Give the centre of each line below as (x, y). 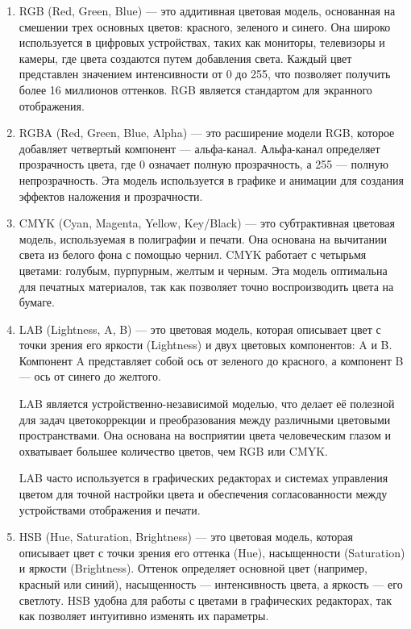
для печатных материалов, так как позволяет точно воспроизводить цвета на (206, 286)
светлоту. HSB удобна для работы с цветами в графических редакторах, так (205, 600)
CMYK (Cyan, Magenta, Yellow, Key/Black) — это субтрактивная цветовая (207, 223)
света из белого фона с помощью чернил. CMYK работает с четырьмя (193, 254)
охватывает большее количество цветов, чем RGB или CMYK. (174, 450)
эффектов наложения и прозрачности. (111, 196)
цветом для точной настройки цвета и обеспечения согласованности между (203, 494)
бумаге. (37, 302)
